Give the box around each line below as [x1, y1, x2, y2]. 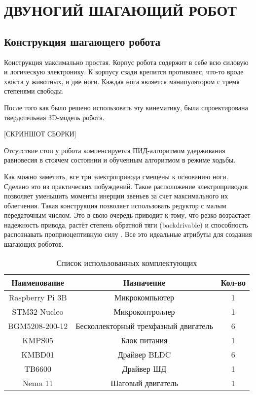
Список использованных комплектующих [56, 257, 197, 268]
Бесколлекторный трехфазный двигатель [75, 320, 213, 331]
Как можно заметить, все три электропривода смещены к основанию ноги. [4, 171, 228, 181]
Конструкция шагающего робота [4, 33, 160, 49]
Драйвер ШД [122, 362, 167, 374]
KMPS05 [22, 334, 54, 346]
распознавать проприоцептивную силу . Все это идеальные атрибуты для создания [4, 229, 252, 239]
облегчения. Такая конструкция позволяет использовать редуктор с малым [4, 200, 226, 210]
